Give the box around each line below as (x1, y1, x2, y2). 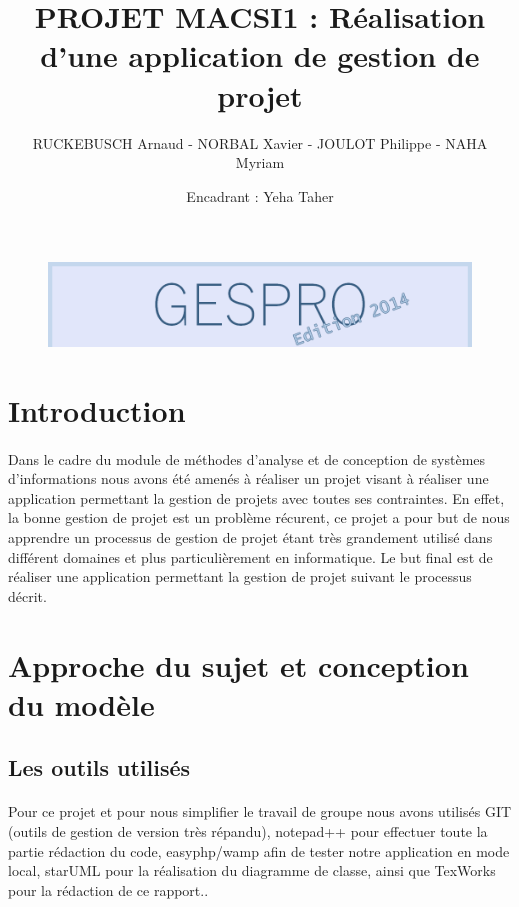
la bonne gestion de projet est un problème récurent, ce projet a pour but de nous (8, 507, 510, 528)
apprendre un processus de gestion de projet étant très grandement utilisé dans (8, 527, 493, 548)
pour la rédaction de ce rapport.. (8, 879, 209, 900)
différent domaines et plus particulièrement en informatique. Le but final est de (8, 546, 493, 567)
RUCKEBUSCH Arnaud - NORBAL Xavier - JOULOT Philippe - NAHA (32, 132, 488, 153)
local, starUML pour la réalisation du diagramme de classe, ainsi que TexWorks (8, 860, 496, 881)
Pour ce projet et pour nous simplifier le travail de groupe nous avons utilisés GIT (8, 801, 512, 822)
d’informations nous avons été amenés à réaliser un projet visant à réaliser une (8, 468, 489, 489)
